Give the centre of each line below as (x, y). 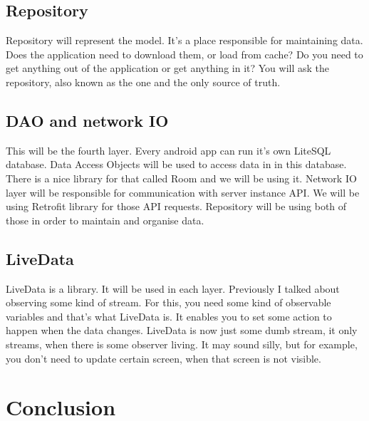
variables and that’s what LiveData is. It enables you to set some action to (169, 316)
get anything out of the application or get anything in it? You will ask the (167, 68)
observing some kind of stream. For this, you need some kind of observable (168, 302)
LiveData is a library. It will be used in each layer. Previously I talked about (173, 288)
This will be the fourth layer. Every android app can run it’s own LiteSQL (168, 150)
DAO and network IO (87, 120)
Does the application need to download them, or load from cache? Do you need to (184, 54)
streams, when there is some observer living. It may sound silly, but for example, (182, 344)
